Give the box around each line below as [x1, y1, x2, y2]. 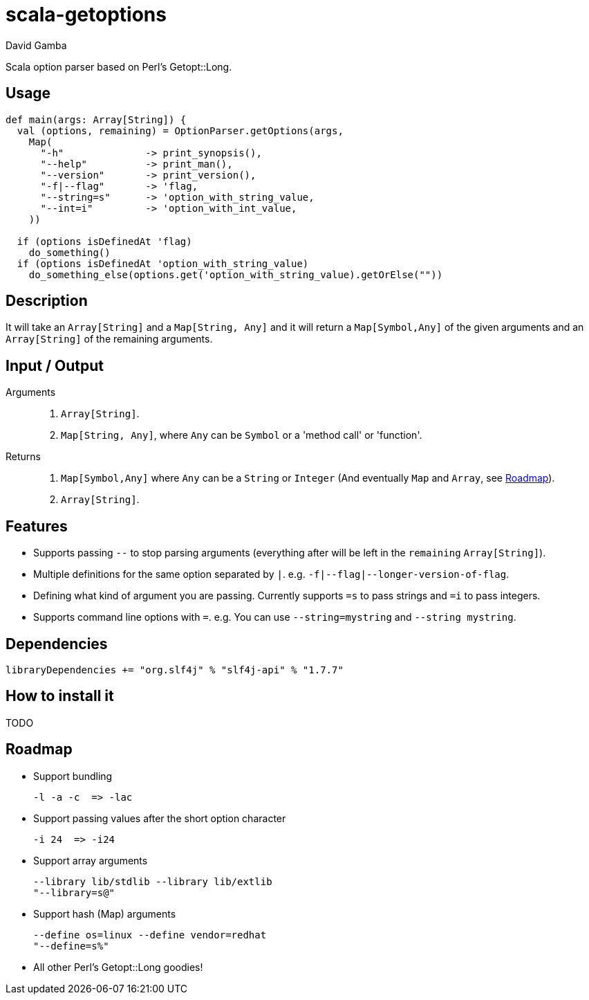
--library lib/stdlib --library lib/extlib [33, 875, 272, 887]
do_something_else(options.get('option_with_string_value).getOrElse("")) [28, 269, 443, 280]
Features [6, 517, 68, 535]
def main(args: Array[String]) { [6, 113, 187, 125]
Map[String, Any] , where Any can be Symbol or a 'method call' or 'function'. [61, 429, 422, 442]
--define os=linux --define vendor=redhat [33, 929, 267, 940]
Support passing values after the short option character [33, 812, 286, 824]
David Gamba [6, 39, 67, 51]
